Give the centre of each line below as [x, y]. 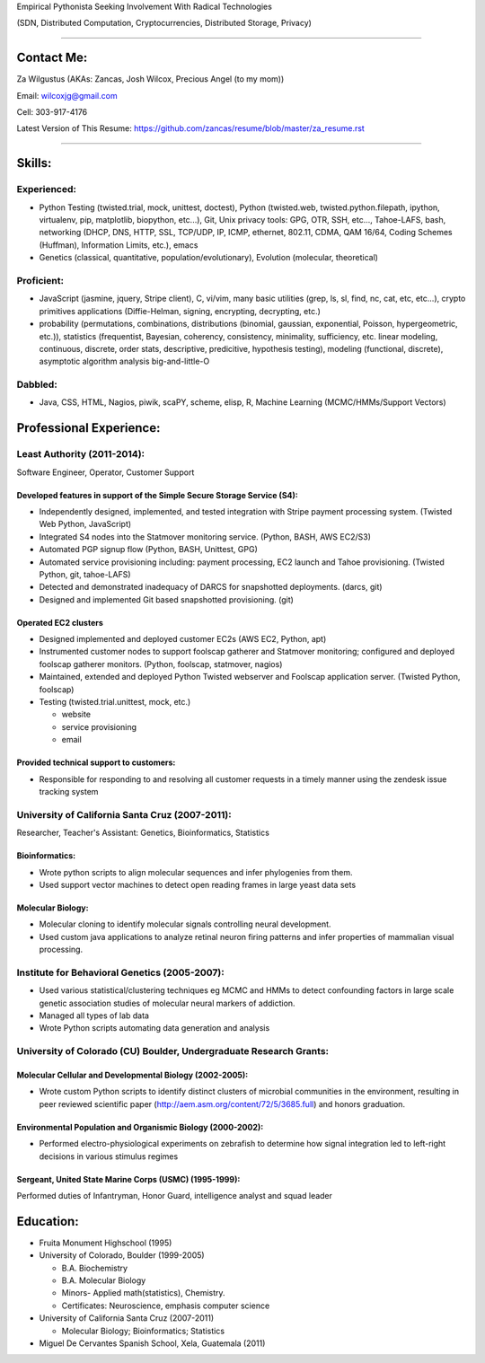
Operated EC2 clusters [60, 622]
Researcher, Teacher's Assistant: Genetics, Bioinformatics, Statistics [143, 833]
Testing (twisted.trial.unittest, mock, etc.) [115, 702]
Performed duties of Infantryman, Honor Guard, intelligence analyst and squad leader [174, 1195]
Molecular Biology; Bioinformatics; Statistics [143, 1331]
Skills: [34, 163]
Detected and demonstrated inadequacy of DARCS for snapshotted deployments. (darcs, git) [211, 587]
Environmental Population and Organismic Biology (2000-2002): [140, 1127]
